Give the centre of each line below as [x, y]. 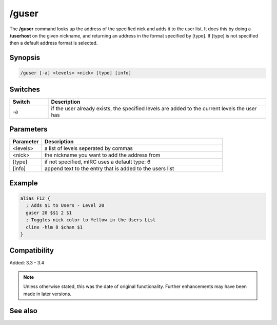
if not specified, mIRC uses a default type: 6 [97, 162]
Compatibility [32, 251]
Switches [25, 89]
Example [24, 183]
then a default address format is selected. [54, 43]
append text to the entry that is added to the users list [109, 168]
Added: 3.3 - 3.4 [27, 263]
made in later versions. [47, 294]
